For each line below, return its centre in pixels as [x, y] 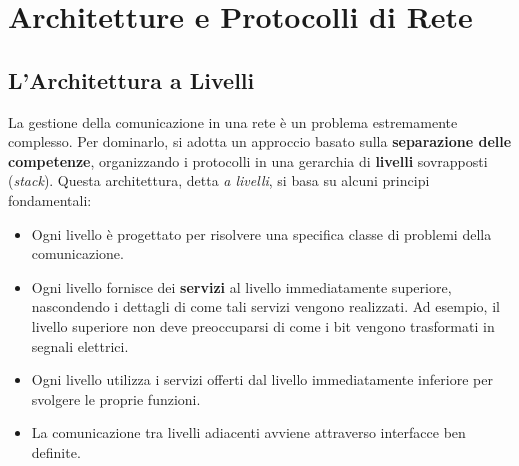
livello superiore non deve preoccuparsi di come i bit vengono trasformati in [263, 325]
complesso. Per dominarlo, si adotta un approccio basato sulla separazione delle [260, 141]
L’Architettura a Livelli [131, 79]
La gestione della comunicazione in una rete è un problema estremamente [233, 121]
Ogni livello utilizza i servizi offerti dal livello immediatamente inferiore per [262, 379]
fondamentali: [50, 199]
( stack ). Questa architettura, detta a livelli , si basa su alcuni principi [219, 180]
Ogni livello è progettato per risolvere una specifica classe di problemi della [261, 233]
